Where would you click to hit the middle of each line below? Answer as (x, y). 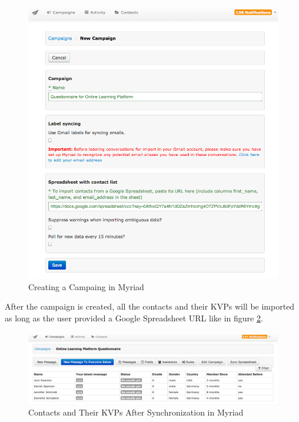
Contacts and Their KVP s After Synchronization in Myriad (136, 412)
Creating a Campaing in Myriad (86, 286)
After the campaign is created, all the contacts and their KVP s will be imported (150, 306)
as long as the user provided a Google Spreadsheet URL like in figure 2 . (134, 318)
